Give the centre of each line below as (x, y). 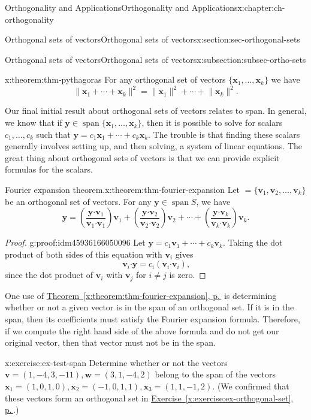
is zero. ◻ (188, 275)
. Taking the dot (253, 242)
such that (53, 134)
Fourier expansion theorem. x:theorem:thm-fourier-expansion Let (123, 190)
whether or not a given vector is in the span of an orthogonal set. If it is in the (150, 307)
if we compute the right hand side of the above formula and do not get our (142, 330)
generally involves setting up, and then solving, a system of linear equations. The (153, 146)
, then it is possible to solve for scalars (212, 123)
